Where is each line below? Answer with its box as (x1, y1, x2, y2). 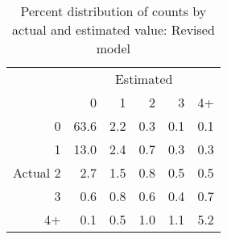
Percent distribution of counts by (20, 2, 207, 20)
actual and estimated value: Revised (11, 20, 215, 39)
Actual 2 (13, 163, 61, 182)
